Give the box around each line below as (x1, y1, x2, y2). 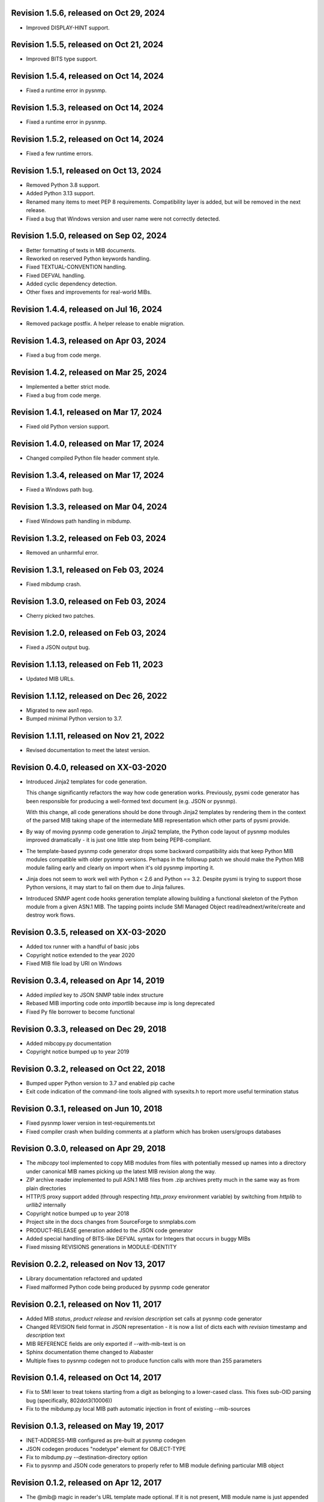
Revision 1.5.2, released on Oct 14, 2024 (11, 134, 164, 144)
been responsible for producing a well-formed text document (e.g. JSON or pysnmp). (26, 797, 237, 804)
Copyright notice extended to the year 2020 (26, 951, 135, 958)
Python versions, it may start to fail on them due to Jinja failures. (26, 884, 185, 891)
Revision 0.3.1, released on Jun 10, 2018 (11, 1104, 163, 1114)
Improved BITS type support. (26, 55, 98, 62)
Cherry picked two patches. (26, 612, 95, 619)
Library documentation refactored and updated (26, 1275, 143, 1282)
